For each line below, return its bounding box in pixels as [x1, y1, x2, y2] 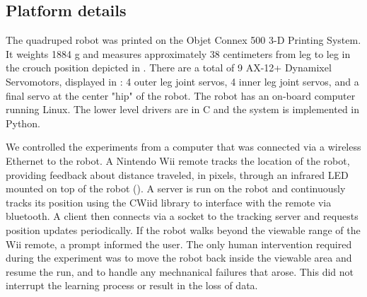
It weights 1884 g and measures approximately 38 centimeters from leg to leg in [6, 46, 351, 61]
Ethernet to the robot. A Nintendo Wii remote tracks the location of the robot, [6, 153, 350, 168]
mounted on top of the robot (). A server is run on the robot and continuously [6, 181, 346, 196]
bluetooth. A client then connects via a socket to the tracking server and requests [6, 209, 359, 223]
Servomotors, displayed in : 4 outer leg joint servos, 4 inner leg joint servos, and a [6, 74, 359, 88]
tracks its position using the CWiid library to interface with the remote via [6, 194, 332, 209]
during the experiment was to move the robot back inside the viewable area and [6, 250, 352, 265]
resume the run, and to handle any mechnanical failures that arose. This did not [6, 264, 354, 279]
